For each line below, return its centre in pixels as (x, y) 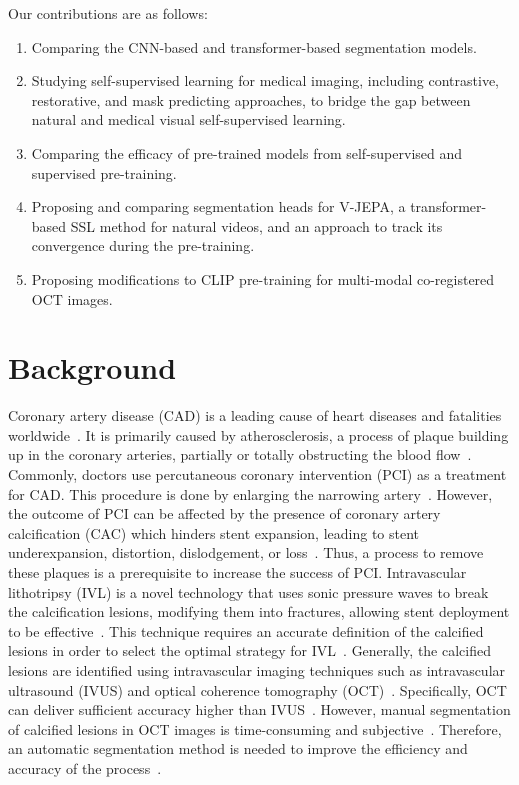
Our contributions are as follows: (108, 13)
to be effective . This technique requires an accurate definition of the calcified (246, 630)
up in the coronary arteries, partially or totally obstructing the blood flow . (240, 454)
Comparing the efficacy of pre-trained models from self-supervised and (247, 152)
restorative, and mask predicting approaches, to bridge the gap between (251, 99)
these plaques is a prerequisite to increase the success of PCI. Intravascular (237, 572)
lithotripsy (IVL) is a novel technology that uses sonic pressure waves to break (248, 591)
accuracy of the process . (85, 767)
